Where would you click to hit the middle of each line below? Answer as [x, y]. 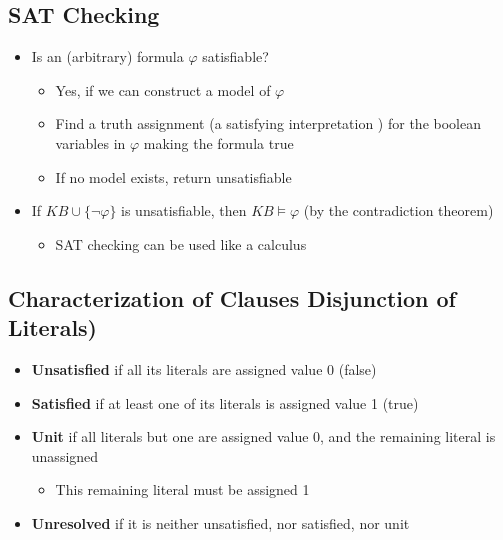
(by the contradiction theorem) [398, 210]
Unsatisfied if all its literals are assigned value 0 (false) [204, 368]
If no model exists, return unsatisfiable [173, 176]
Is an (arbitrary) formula [107, 56]
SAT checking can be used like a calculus [181, 243]
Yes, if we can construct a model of [163, 89]
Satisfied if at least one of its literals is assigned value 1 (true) [225, 402]
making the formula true [218, 142]
